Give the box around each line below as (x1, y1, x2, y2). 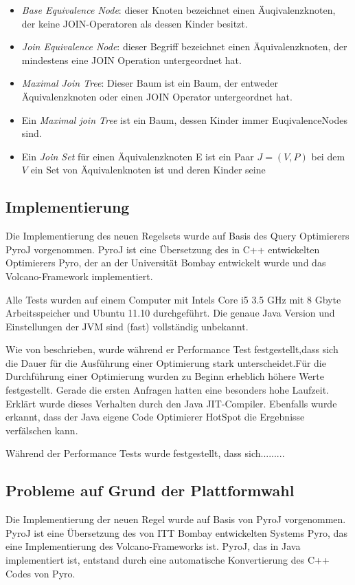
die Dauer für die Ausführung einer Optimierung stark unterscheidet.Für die (5, 355, 326, 370)
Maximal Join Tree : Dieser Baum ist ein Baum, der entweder (21, 76, 278, 90)
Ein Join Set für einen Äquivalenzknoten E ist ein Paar (21, 149, 254, 163)
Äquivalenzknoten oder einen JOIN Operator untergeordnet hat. (21, 89, 293, 103)
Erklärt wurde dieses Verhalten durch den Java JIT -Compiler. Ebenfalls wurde (5, 396, 337, 410)
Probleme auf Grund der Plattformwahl (5, 480, 295, 501)
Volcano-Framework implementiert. (5, 268, 153, 283)
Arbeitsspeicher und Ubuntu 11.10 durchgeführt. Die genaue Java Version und (5, 306, 335, 320)
